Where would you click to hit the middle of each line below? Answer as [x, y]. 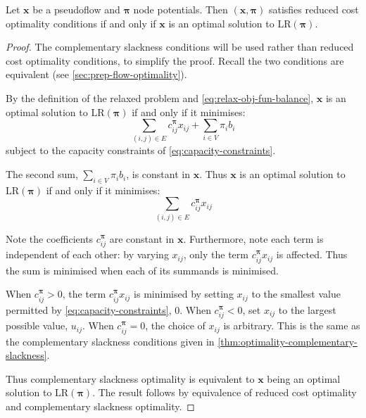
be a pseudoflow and [76, 9]
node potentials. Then [181, 9]
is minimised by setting [184, 294]
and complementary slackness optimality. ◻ [100, 406]
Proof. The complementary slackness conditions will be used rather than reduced [180, 47]
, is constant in [158, 174]
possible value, [37, 325]
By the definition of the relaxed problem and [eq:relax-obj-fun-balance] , [160, 97]
